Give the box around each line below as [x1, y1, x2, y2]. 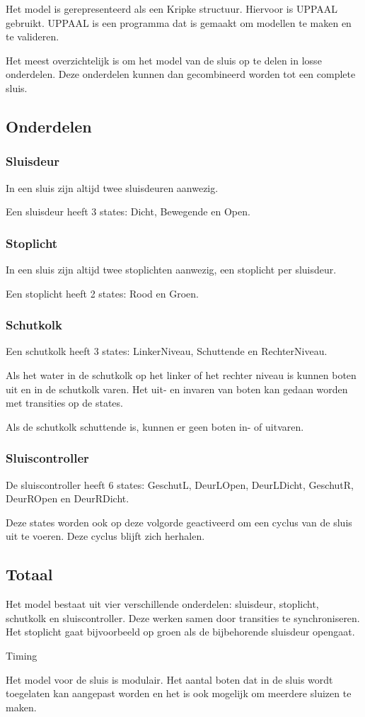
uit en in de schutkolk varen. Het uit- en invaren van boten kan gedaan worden [6, 381, 348, 396]
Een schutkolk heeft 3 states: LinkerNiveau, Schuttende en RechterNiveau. [6, 344, 328, 358]
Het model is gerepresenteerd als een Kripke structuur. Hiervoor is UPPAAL [6, 1, 338, 16]
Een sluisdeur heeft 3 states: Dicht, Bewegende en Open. [6, 204, 250, 219]
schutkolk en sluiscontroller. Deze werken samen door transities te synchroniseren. [6, 610, 360, 625]
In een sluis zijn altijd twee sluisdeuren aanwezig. [6, 180, 219, 195]
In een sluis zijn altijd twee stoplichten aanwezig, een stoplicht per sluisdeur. [6, 261, 337, 276]
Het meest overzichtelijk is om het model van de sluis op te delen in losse [6, 52, 322, 67]
